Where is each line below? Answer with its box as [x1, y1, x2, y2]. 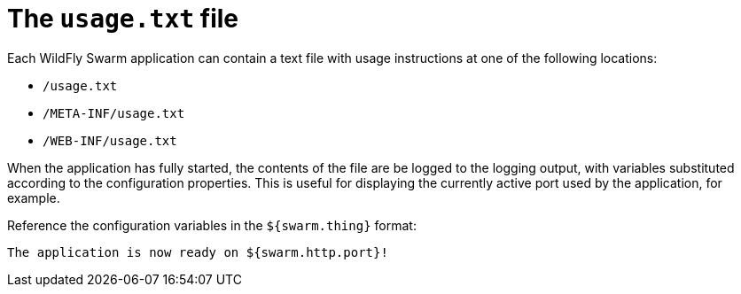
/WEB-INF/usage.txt [43, 133, 177, 148]
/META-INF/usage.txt [43, 105, 185, 120]
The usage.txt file [7, 4, 239, 34]
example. [7, 190, 60, 205]
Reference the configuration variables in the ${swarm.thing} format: [7, 217, 417, 233]
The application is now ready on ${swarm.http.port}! [7, 244, 388, 259]
